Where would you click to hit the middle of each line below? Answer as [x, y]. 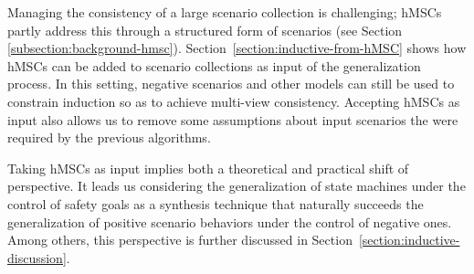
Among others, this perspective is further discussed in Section [180, 240]
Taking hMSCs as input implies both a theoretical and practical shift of [208, 168]
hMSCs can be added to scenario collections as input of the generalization [214, 65]
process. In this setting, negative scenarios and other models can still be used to [231, 84]
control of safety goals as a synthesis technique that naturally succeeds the [216, 203]
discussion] [37, 257]
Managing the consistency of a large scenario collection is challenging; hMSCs [225, 12]
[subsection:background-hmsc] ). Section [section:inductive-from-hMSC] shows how [237, 48]
